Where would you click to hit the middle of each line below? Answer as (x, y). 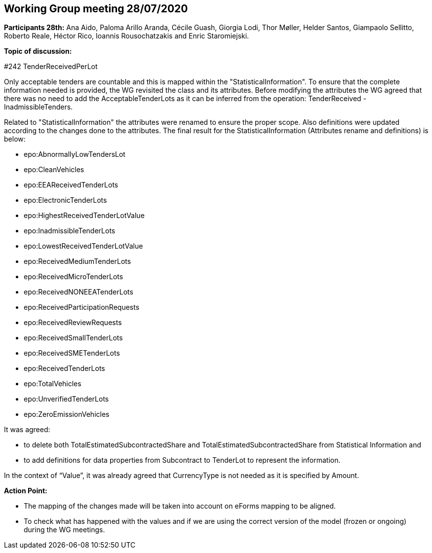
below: (15, 139)
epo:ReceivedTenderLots (64, 369)
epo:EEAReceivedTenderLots (71, 185)
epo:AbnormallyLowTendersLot (75, 154)
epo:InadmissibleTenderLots (70, 231)
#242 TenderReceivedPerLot (51, 67)
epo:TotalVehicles (53, 384)
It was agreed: (27, 430)
